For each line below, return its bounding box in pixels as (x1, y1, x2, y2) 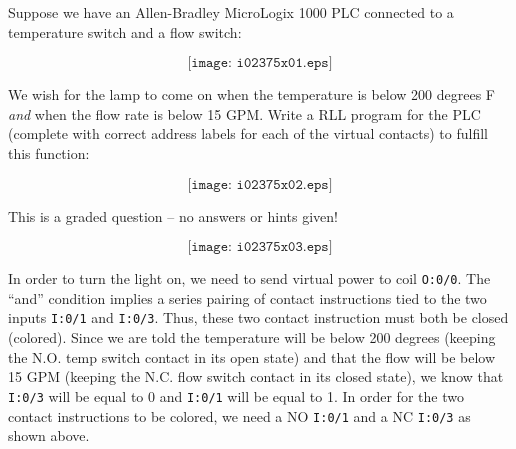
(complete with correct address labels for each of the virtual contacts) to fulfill (8, 123, 488, 144)
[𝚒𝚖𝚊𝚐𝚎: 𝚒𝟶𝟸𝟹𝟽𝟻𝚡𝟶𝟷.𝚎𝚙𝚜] (187, 56, 333, 71)
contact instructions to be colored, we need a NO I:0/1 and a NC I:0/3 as (8, 405, 471, 426)
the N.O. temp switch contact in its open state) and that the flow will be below (8, 346, 496, 367)
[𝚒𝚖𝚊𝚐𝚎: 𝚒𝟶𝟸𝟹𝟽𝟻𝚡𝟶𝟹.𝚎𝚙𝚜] (187, 240, 333, 255)
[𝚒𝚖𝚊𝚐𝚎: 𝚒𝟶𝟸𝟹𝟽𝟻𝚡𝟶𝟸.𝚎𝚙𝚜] (187, 177, 333, 192)
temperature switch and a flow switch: (8, 21, 242, 42)
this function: (8, 142, 90, 163)
